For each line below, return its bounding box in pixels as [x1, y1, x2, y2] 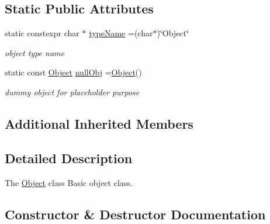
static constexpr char [5, 27, 79, 39]
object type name [5, 46, 64, 58]
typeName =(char [89, 27, 153, 39]
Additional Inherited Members [5, 114, 193, 132]
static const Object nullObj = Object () [5, 66, 142, 78]
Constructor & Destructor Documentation [5, 205, 266, 223]
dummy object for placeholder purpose [5, 85, 140, 98]
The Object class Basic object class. [5, 176, 133, 188]
